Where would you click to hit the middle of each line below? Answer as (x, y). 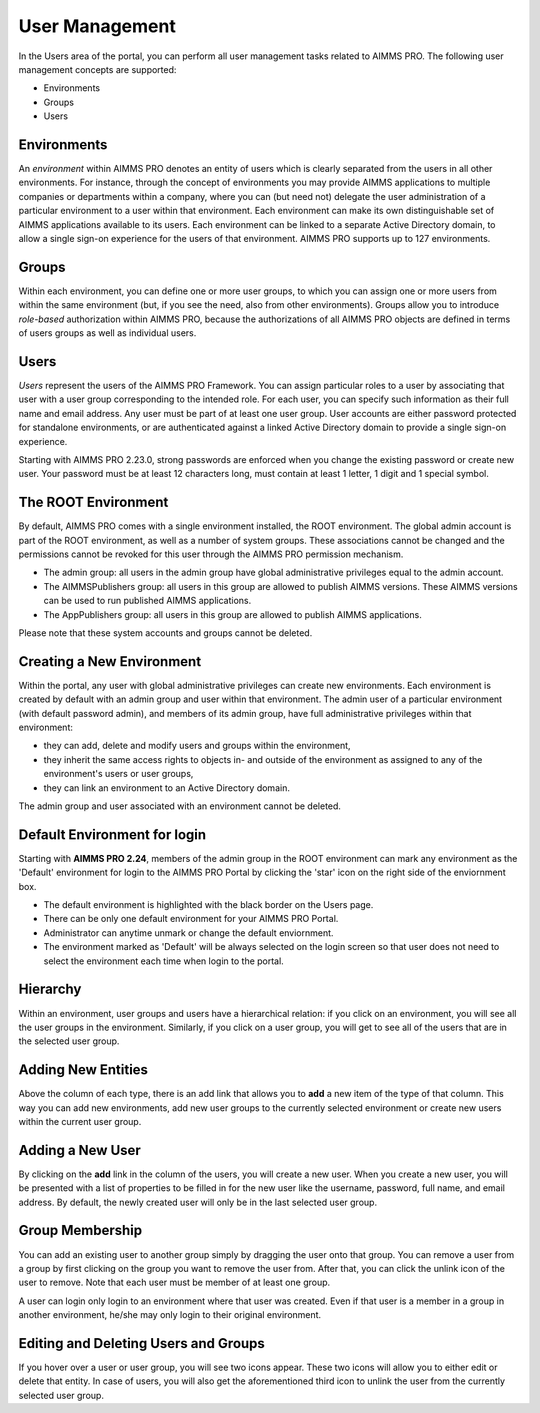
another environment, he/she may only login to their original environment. (170, 1315)
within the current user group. (80, 1121)
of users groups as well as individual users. (107, 333)
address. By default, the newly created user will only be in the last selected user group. (198, 1202)
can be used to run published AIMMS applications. (147, 601)
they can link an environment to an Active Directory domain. (166, 787)
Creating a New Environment (110, 661)
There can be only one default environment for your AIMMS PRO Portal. (191, 919)
